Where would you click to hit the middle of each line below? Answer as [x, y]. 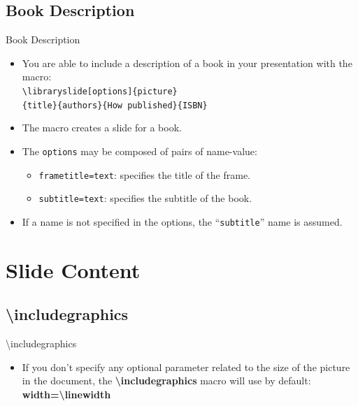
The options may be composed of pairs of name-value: [139, 151]
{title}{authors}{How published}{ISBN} [115, 105]
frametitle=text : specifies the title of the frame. [144, 174]
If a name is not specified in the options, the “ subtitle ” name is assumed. [182, 221]
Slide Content [73, 269]
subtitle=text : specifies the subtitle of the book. [145, 198]
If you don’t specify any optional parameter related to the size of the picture [186, 367]
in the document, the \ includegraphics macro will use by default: [166, 380]
